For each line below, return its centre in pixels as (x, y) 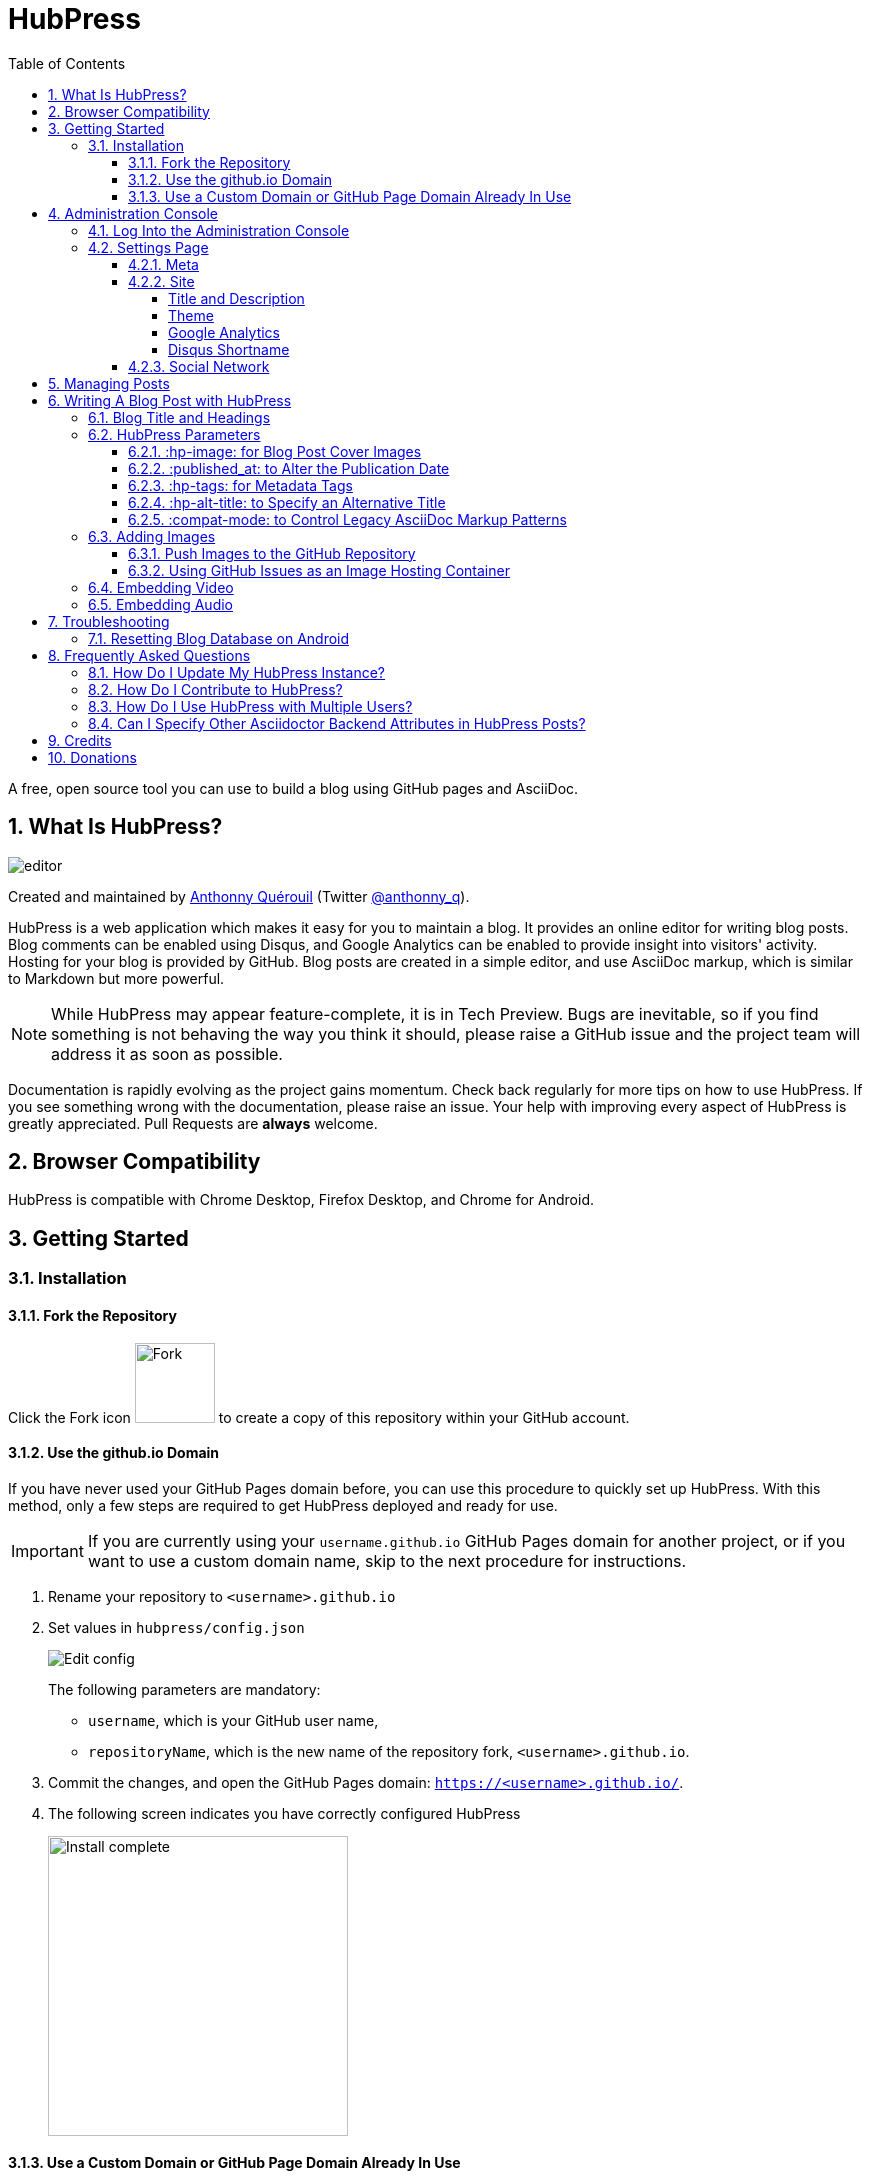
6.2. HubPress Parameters (174, 434)
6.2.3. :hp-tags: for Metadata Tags (240, 485)
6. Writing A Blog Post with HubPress (170, 400)
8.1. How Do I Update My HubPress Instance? (237, 672)
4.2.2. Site (161, 281)
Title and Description (236, 298)
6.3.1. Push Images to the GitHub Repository (272, 553)
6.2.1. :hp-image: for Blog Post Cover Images (275, 451)
